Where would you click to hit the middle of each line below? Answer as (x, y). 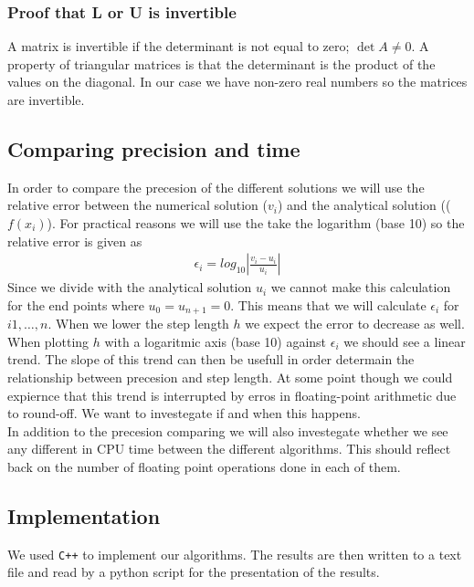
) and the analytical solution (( (364, 205)
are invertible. (46, 100)
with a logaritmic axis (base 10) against (216, 341)
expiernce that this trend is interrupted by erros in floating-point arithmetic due (232, 395)
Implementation (84, 515)
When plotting (48, 341)
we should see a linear (405, 341)
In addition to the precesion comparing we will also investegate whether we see (228, 430)
